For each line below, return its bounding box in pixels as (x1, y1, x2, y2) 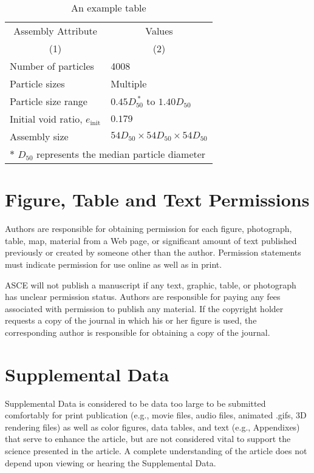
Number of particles (10, 59, 94, 73)
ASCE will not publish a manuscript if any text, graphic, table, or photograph (5, 278, 296, 291)
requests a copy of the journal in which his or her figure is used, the (5, 314, 257, 327)
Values (145, 24, 173, 38)
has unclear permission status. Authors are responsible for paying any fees (5, 290, 281, 303)
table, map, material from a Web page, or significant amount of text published (5, 234, 297, 247)
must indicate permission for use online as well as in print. (5, 257, 222, 270)
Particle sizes (10, 77, 65, 90)
